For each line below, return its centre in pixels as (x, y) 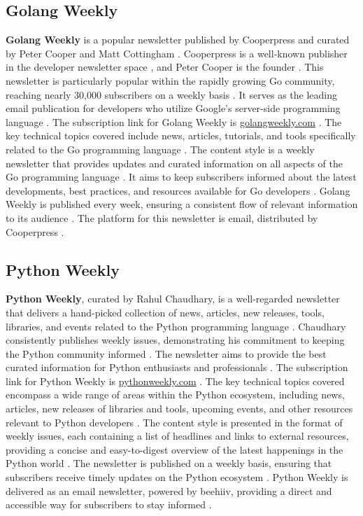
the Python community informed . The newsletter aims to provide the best (166, 353)
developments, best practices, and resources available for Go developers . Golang (178, 190)
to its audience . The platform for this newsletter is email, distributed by (162, 217)
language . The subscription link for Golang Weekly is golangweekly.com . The (174, 121)
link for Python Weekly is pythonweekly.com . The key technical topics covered (175, 381)
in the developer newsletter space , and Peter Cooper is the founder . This (165, 67)
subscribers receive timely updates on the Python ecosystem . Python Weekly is (177, 477)
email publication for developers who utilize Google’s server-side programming (173, 108)
